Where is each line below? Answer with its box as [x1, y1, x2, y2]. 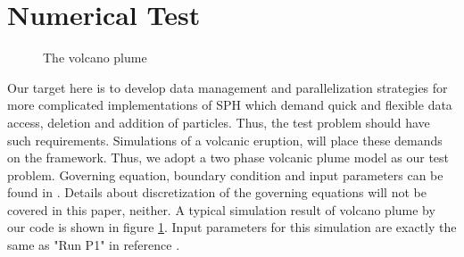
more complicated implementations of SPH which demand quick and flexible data [7, 95, 452, 114]
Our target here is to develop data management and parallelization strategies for [7, 78, 448, 96]
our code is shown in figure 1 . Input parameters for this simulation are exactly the [7, 218, 457, 236]
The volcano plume [43, 48, 147, 67]
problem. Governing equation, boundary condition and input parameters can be [7, 165, 443, 184]
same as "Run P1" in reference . [7, 236, 180, 254]
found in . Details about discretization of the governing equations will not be [7, 183, 427, 202]
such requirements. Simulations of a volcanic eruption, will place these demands [7, 130, 443, 149]
